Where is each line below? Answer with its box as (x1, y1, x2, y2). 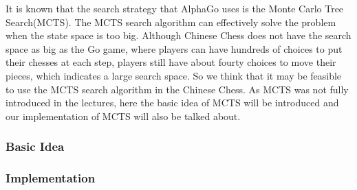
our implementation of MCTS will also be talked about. (6, 108, 241, 123)
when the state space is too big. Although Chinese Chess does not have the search (6, 28, 351, 43)
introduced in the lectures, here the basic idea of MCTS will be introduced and (6, 95, 339, 110)
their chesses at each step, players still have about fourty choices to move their (6, 55, 336, 69)
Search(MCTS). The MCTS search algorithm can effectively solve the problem (6, 14, 336, 29)
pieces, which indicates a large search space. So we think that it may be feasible (6, 68, 342, 82)
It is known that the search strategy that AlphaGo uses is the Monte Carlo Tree (6, 1, 344, 15)
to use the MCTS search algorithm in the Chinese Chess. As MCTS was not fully (6, 82, 349, 96)
